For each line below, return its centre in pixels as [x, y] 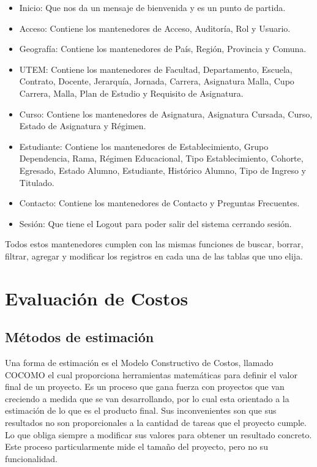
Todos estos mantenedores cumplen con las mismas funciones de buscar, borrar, [154, 244]
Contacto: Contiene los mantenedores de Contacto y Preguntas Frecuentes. [159, 203]
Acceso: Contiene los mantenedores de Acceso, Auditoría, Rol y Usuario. [155, 28]
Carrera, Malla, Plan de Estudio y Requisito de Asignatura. [131, 93]
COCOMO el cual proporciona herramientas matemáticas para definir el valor [151, 374]
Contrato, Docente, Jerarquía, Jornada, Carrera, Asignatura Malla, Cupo [157, 81]
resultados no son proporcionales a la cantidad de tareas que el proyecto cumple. [156, 423]
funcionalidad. [31, 458]
